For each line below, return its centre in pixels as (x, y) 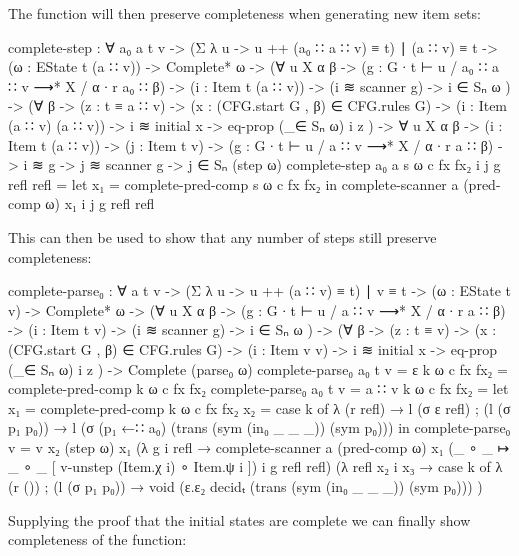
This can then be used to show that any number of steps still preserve (222, 236)
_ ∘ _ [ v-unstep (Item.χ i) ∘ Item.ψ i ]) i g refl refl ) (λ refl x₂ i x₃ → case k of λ (255, 466)
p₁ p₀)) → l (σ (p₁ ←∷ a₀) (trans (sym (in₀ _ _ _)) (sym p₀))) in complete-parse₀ (259, 427)
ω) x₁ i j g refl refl (100, 203)
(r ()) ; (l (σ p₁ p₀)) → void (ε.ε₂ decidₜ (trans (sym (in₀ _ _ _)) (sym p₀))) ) (245, 486)
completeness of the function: (97, 539)
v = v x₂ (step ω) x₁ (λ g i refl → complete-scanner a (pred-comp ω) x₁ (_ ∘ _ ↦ (259, 446)
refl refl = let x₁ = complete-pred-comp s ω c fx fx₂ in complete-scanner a (233, 183)
